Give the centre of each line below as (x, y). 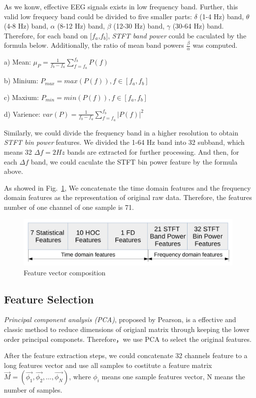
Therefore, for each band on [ (48, 35)
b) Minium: (21, 81)
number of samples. (33, 390)
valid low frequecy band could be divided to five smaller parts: (98, 16)
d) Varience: (22, 114)
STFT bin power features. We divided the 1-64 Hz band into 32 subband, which (124, 142)
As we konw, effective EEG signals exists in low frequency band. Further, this (121, 6)
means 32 (18, 151)
